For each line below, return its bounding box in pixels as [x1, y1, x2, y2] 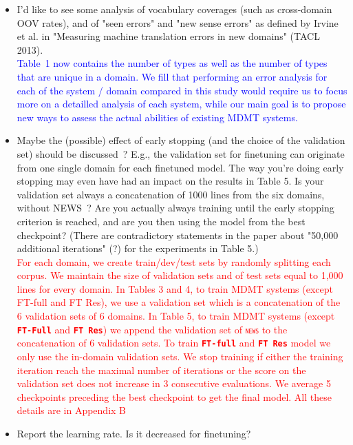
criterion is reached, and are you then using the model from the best [17, 214, 306, 228]
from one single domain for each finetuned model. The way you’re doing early [17, 160, 344, 174]
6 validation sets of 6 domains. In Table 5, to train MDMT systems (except [17, 309, 335, 323]
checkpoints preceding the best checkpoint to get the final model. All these [17, 389, 332, 404]
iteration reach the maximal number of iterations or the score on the [17, 362, 306, 377]
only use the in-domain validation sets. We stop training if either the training [17, 349, 343, 363]
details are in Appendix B [17, 403, 127, 417]
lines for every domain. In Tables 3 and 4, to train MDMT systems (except [17, 281, 333, 296]
